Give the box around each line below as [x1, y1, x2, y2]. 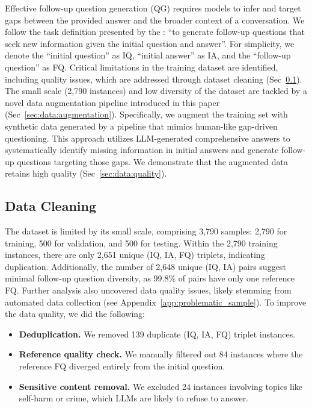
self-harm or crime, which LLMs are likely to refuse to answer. [19, 392, 249, 404]
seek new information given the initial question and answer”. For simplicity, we [5, 37, 295, 49]
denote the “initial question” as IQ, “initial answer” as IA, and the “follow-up [5, 49, 291, 61]
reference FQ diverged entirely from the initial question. [19, 360, 225, 372]
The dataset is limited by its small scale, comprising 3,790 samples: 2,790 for [5, 225, 287, 237]
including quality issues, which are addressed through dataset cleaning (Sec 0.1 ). [5, 72, 302, 85]
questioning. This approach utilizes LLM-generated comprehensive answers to [5, 131, 290, 144]
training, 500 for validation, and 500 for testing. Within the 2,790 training [5, 236, 278, 249]
